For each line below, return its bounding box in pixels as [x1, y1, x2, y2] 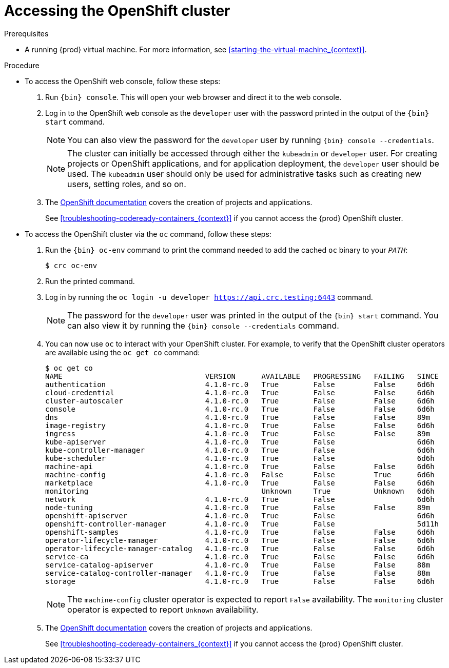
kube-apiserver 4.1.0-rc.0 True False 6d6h [45, 437, 435, 446]
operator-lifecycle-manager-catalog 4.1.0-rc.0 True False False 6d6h [45, 544, 435, 553]
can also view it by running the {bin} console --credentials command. [67, 320, 339, 331]
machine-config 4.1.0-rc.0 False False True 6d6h [45, 470, 435, 479]
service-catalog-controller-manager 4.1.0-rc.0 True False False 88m [45, 569, 431, 577]
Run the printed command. [45, 276, 135, 286]
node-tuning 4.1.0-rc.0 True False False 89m [45, 503, 431, 512]
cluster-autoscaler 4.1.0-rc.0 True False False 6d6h [45, 396, 435, 405]
